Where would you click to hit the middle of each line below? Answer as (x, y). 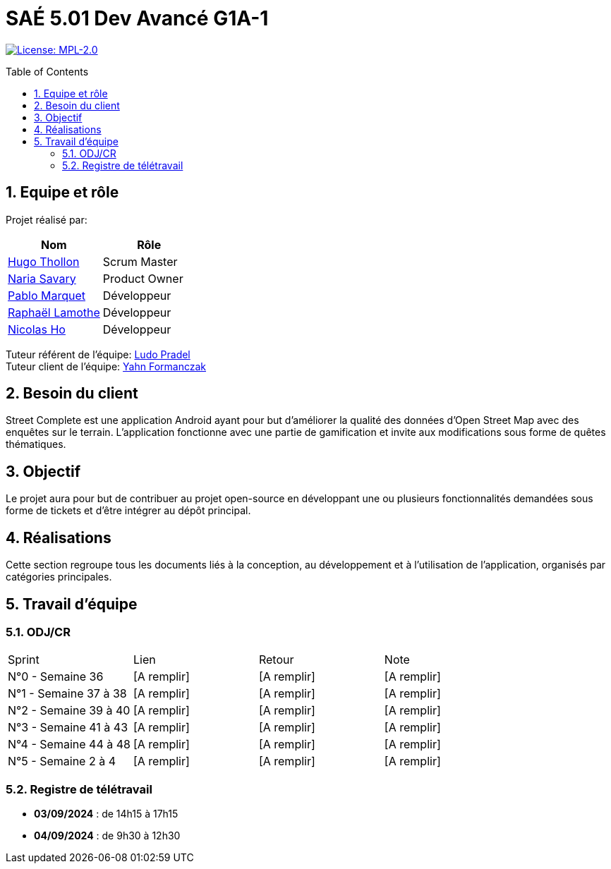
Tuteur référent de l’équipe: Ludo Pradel (98, 354)
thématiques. (36, 444)
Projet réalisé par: (47, 219)
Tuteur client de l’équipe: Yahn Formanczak (106, 366)
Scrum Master (140, 261)
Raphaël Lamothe (54, 312)
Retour (276, 660)
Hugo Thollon (44, 261)
